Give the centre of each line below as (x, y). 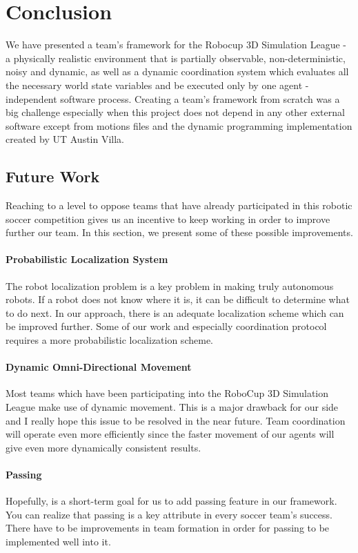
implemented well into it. (58, 541)
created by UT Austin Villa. (65, 139)
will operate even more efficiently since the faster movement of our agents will (170, 434)
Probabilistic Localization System (87, 259)
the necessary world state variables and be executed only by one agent (154, 85)
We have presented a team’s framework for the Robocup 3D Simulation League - (176, 45)
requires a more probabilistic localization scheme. (109, 340)
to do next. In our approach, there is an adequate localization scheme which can (175, 312)
